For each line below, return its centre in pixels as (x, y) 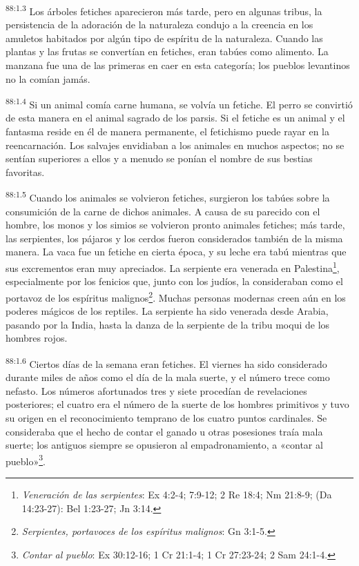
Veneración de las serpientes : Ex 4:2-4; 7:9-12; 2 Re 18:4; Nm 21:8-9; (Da (177, 494)
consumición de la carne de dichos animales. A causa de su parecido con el (163, 211)
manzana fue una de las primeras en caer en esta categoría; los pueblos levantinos (178, 65)
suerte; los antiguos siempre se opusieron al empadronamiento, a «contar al (164, 445)
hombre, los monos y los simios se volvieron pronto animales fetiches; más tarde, (175, 225)
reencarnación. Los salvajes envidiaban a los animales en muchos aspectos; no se (175, 145)
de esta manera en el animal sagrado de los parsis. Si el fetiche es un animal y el (175, 118)
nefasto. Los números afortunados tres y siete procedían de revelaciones (156, 390)
